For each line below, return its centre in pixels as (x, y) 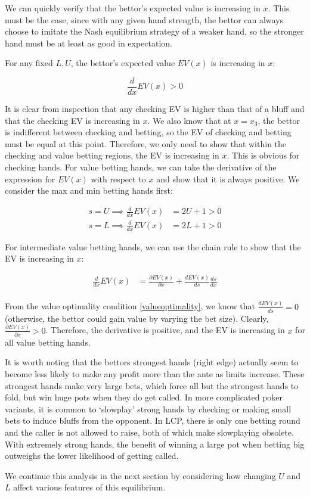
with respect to (118, 178)
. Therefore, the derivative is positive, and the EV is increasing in (165, 330)
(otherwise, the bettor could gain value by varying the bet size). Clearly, (137, 318)
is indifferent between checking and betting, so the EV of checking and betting (148, 132)
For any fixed (29, 63)
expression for (30, 178)
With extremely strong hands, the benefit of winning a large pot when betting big (155, 444)
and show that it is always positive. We (228, 178)
